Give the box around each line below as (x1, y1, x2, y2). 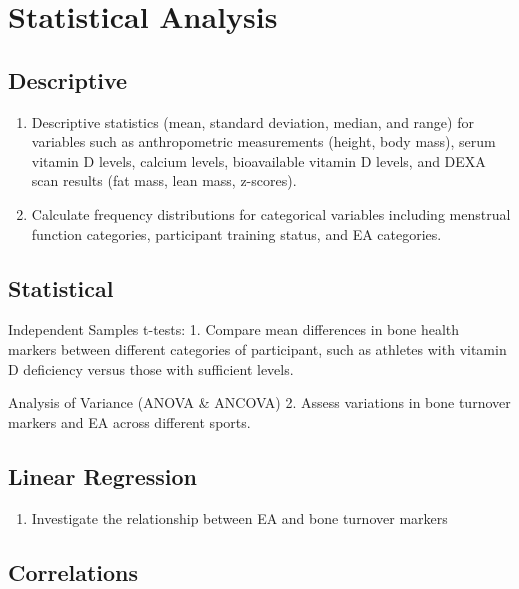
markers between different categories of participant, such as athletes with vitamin (8, 338, 507, 359)
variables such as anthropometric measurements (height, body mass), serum (31, 131, 496, 152)
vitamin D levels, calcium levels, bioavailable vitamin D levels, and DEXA (31, 150, 486, 171)
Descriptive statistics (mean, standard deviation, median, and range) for (31, 111, 474, 132)
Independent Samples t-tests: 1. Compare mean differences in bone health (8, 319, 460, 340)
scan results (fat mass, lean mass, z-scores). (31, 170, 297, 191)
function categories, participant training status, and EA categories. (31, 223, 442, 244)
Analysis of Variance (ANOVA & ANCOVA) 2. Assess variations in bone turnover (8, 392, 511, 413)
